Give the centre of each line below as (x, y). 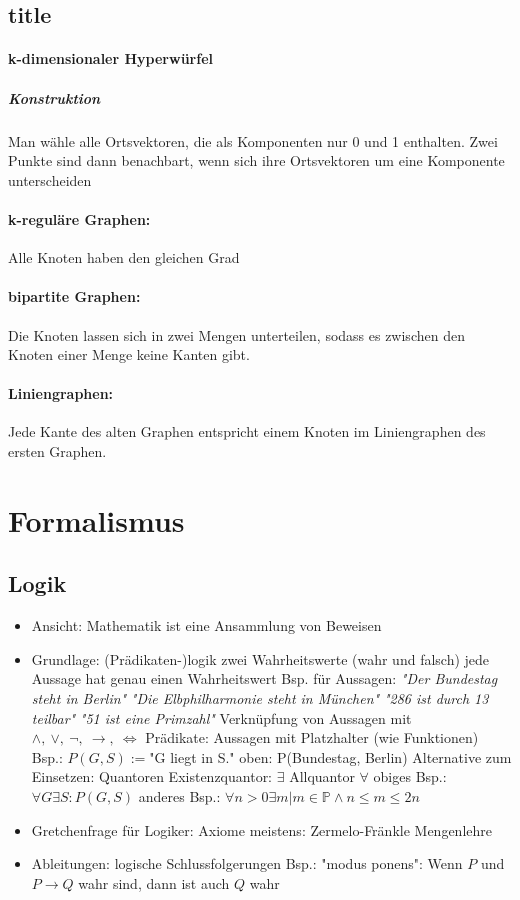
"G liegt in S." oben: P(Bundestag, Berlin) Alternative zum (330, 756)
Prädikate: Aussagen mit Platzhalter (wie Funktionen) (312, 737)
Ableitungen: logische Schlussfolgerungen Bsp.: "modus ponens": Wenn (247, 863)
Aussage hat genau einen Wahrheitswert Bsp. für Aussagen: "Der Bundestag (264, 678)
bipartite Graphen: (74, 296)
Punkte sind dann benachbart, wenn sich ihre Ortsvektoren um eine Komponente (256, 160)
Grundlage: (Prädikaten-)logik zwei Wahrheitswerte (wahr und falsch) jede (260, 658)
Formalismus (96, 519)
